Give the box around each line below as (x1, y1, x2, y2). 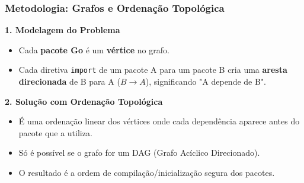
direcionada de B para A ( (18, 75, 120, 88)
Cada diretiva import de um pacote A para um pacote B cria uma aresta (18, 63, 287, 76)
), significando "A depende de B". (145, 75, 267, 88)
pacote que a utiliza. (18, 126, 92, 139)
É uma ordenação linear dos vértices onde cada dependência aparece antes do (18, 115, 300, 127)
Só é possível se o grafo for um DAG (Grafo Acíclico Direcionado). (18, 146, 260, 159)
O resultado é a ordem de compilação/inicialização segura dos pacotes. (18, 166, 275, 179)
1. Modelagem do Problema (5, 24, 120, 36)
